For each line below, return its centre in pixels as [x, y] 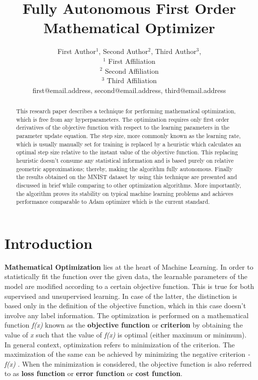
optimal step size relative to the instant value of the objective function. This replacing [127, 152]
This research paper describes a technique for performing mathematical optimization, [126, 111]
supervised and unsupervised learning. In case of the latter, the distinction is [121, 296]
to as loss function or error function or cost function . [94, 373]
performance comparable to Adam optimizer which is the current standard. [113, 202]
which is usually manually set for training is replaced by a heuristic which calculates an [129, 144]
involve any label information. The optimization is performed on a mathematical [127, 315]
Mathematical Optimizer [129, 27]
